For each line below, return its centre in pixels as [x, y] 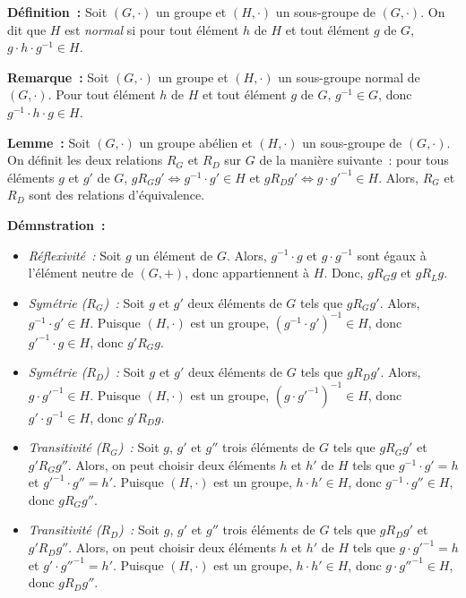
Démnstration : [56, 224]
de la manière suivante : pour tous [354, 160]
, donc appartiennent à [247, 273]
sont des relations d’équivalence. [117, 195]
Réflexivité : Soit [75, 255]
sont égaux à [392, 255]
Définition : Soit [57, 12]
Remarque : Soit [58, 77]
